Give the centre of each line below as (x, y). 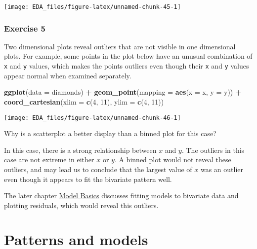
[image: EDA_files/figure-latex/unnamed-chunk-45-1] (92, 7)
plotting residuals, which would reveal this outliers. (81, 205)
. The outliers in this (213, 150)
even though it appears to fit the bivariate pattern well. (88, 179)
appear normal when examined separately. (68, 75)
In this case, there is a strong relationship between (80, 150)
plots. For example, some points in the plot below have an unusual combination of (128, 56)
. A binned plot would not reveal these (173, 160)
